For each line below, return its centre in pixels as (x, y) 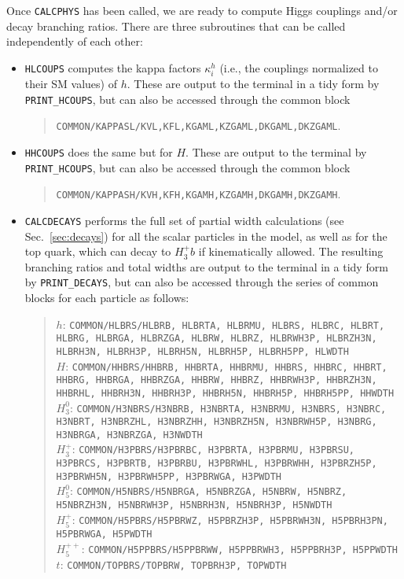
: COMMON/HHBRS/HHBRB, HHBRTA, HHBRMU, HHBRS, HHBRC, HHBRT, (226, 365)
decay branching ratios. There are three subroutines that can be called (176, 26)
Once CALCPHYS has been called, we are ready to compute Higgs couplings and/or (202, 10)
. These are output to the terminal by (276, 151)
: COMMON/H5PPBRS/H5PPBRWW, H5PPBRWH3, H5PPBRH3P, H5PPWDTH (239, 548)
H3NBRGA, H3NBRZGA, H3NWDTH (129, 435)
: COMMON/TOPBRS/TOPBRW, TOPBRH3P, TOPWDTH (173, 564)
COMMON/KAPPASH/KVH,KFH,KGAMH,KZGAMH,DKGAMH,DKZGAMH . (198, 194)
